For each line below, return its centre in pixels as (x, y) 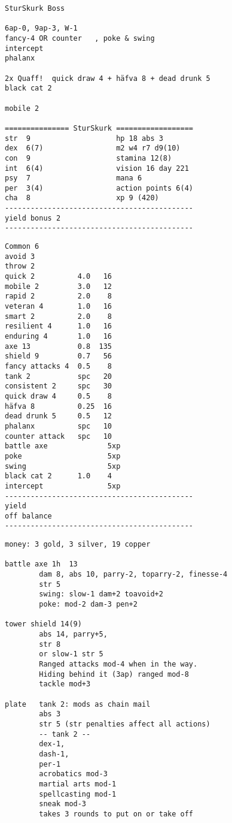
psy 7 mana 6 (74, 178)
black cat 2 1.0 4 (58, 476)
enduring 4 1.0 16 (58, 336)
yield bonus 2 (33, 218)
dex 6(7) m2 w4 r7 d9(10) (93, 148)
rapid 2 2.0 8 (58, 296)
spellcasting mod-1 (78, 794)
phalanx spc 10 (58, 426)
